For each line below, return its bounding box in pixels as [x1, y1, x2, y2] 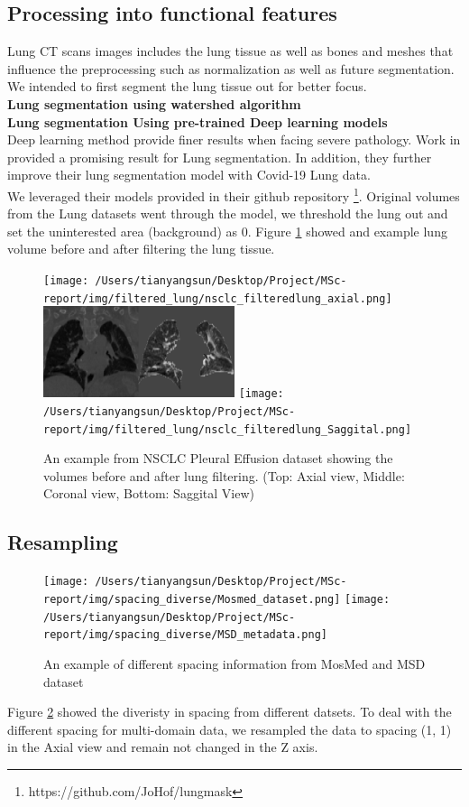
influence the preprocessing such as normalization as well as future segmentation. [7, 59, 455, 78]
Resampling [7, 528, 118, 556]
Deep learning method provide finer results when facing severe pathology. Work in [7, 130, 461, 149]
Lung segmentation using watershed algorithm [7, 94, 301, 113]
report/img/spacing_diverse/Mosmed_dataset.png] [43, 592, 341, 606]
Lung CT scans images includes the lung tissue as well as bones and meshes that [7, 42, 454, 60]
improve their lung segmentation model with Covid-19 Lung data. [7, 165, 371, 184]
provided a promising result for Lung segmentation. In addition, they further [7, 147, 432, 166]
